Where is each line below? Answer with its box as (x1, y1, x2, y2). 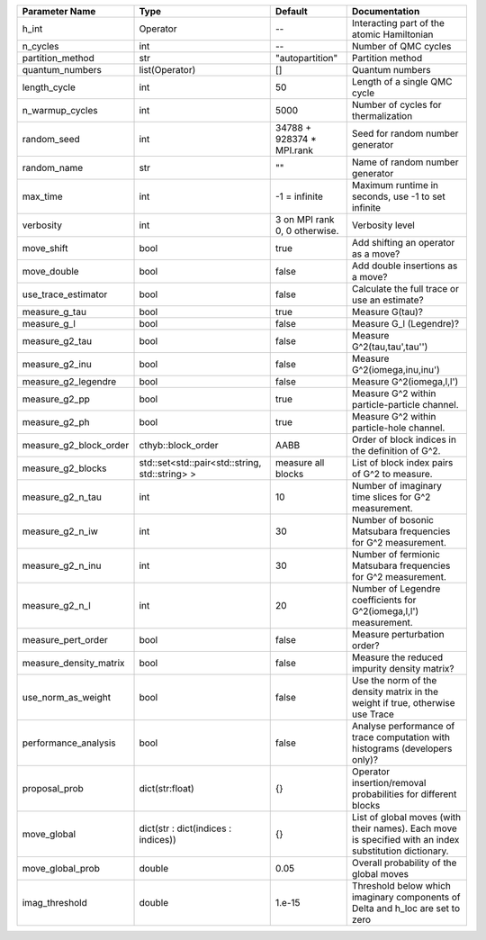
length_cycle (22, 81, 76, 94)
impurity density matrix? (351, 663, 454, 674)
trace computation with (351, 731, 450, 743)
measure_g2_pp (22, 393, 90, 405)
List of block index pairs (351, 456, 454, 468)
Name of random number (351, 156, 459, 168)
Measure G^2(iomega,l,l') (351, 375, 459, 387)
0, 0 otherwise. (274, 225, 339, 237)
